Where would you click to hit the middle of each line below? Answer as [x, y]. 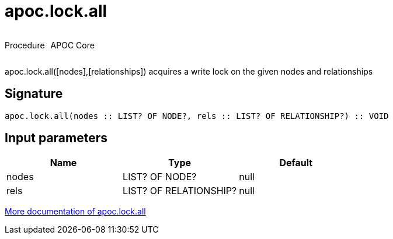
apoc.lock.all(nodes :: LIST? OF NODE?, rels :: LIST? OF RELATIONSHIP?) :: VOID [197, 116]
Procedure [25, 45]
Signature [34, 94]
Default [296, 163]
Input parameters [56, 138]
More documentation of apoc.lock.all [75, 212]
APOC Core [72, 45]
